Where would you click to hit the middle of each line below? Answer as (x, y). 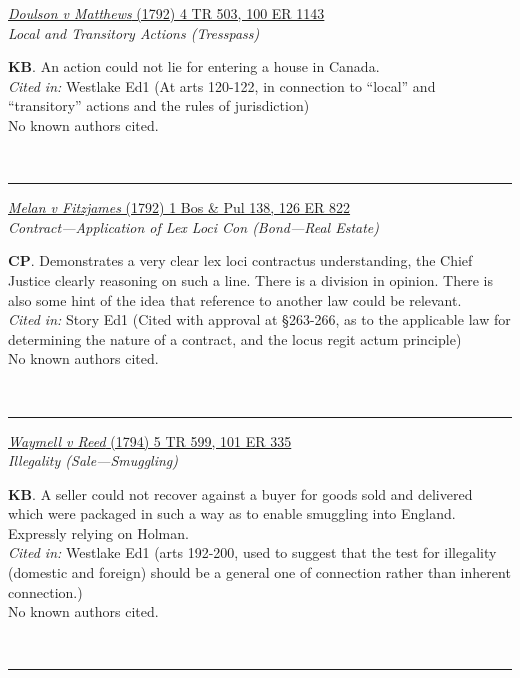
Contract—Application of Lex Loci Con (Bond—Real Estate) (194, 226)
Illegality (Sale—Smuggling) (93, 460)
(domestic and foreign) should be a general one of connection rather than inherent (259, 572)
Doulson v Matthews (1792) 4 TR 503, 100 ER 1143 (166, 13)
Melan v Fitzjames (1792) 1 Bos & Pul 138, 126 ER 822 (179, 207)
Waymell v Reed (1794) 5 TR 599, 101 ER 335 (150, 440)
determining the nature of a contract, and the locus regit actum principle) (235, 338)
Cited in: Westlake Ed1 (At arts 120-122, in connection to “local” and (222, 85)
